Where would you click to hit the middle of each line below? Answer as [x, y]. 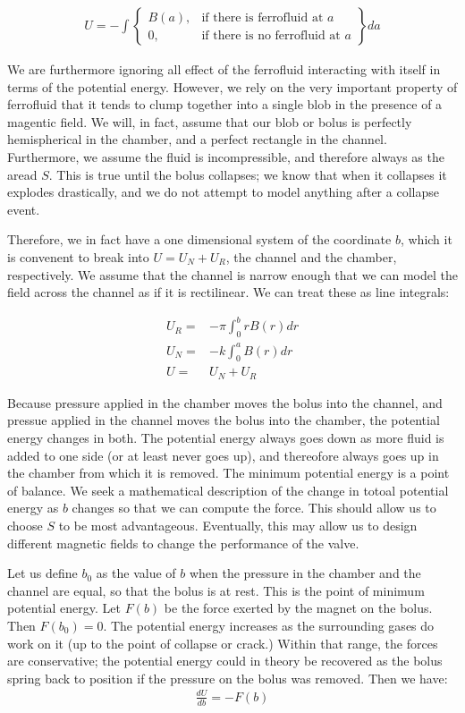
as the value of [136, 573]
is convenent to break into [78, 256]
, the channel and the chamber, [311, 256]
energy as [33, 508]
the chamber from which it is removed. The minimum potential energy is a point [228, 473]
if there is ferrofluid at [262, 17]
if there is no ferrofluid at [271, 35]
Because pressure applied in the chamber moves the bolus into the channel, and [225, 402]
